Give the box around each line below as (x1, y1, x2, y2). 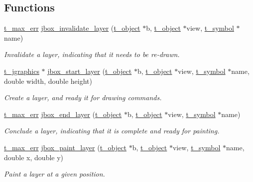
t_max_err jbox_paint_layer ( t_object (4, 142, 126, 152)
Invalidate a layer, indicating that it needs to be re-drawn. (4, 49, 180, 60)
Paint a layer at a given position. (4, 169, 105, 179)
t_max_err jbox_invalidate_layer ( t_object (4, 23, 140, 33)
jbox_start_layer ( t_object (47, 65, 132, 76)
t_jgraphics (4, 65, 39, 76)
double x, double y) (4, 152, 64, 162)
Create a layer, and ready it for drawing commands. (4, 92, 162, 103)
